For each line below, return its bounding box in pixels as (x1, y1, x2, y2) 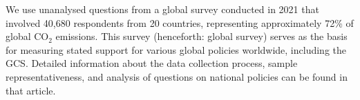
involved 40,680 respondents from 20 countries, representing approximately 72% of (6, 15, 354, 30)
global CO (6, 29, 49, 43)
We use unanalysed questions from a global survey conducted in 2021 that (6, 2, 319, 16)
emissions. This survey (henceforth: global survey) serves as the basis (55, 29, 348, 43)
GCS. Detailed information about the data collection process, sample (6, 56, 298, 70)
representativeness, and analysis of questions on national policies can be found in (6, 69, 348, 83)
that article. (6, 83, 56, 97)
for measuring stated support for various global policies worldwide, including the (6, 42, 347, 57)
